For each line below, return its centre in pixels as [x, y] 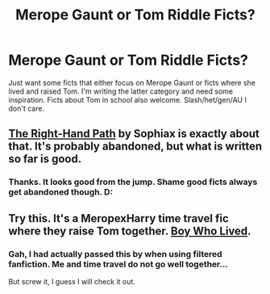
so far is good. [45, 159]
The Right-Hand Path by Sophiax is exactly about [134, 134]
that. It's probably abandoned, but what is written [135, 147]
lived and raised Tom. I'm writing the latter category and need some [121, 91]
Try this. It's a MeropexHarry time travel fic [119, 218]
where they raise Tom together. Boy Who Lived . [130, 231]
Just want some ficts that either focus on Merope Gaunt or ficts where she [132, 82]
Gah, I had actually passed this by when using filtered [116, 254]
